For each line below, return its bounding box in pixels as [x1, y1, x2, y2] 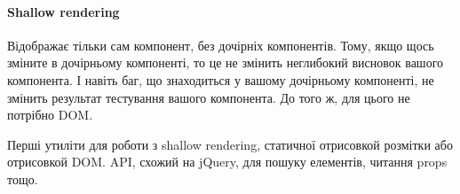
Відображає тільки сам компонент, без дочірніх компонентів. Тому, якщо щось [7, 35, 434, 54]
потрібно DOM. [7, 105, 93, 124]
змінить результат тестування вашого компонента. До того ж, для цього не [7, 88, 410, 106]
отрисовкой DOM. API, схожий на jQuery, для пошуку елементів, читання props [7, 152, 448, 171]
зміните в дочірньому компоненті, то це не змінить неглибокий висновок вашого [7, 53, 444, 72]
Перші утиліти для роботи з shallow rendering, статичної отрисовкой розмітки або [7, 135, 453, 153]
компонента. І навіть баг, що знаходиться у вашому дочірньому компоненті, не [7, 70, 434, 89]
